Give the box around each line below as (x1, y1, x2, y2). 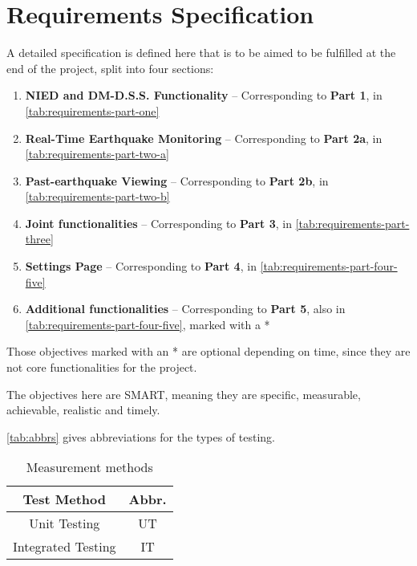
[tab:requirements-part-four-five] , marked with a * (25, 316, 270, 332)
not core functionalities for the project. (6, 359, 197, 376)
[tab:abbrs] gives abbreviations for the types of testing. (6, 428, 275, 445)
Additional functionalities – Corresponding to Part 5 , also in (25, 300, 346, 317)
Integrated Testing (13, 537, 116, 556)
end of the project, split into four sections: (6, 59, 214, 76)
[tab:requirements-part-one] (25, 102, 160, 119)
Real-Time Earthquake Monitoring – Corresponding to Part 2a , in (25, 129, 383, 146)
